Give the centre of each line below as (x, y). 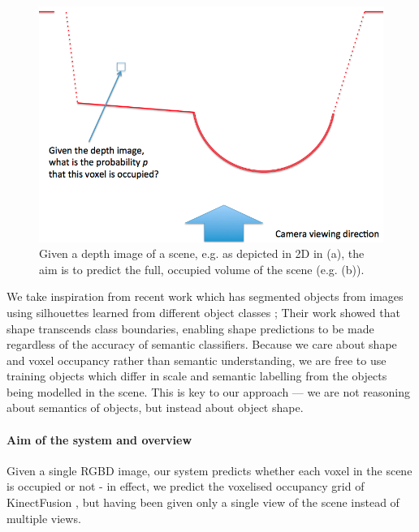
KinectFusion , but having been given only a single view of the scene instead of (203, 502)
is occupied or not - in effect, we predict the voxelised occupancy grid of (186, 486)
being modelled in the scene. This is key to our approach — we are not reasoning (209, 391)
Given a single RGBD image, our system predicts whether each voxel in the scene (209, 470)
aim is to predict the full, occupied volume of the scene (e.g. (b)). (202, 269)
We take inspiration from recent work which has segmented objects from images (205, 296)
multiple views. (44, 518)
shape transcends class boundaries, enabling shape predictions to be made (190, 328)
